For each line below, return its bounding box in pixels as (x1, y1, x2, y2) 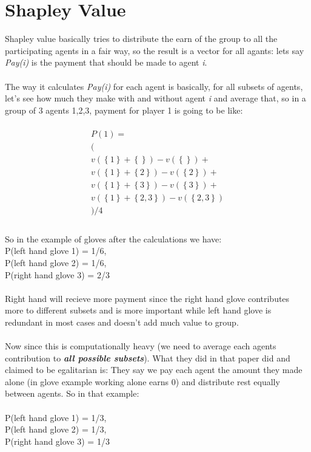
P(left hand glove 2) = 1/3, (5, 423, 107, 436)
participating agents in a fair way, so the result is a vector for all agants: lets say (5, 44, 304, 56)
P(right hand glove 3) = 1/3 (5, 434, 110, 447)
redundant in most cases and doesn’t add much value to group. (5, 315, 239, 328)
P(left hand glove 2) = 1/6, (5, 256, 107, 269)
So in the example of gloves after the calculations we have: (5, 232, 222, 245)
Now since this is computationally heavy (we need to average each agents (5, 340, 276, 352)
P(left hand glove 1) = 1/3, (5, 411, 107, 423)
